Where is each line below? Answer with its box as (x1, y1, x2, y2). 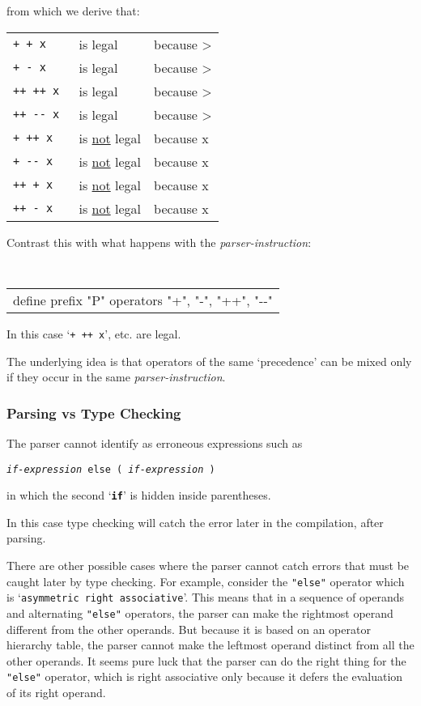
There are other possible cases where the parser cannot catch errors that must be (6, 557, 410, 573)
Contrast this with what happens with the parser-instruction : (6, 233, 312, 250)
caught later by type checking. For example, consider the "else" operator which (6, 572, 405, 589)
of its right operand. (6, 684, 106, 700)
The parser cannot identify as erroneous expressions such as (6, 434, 303, 451)
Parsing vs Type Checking (6, 402, 181, 423)
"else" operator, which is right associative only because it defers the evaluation (6, 668, 403, 685)
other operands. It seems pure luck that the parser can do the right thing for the (6, 652, 406, 669)
